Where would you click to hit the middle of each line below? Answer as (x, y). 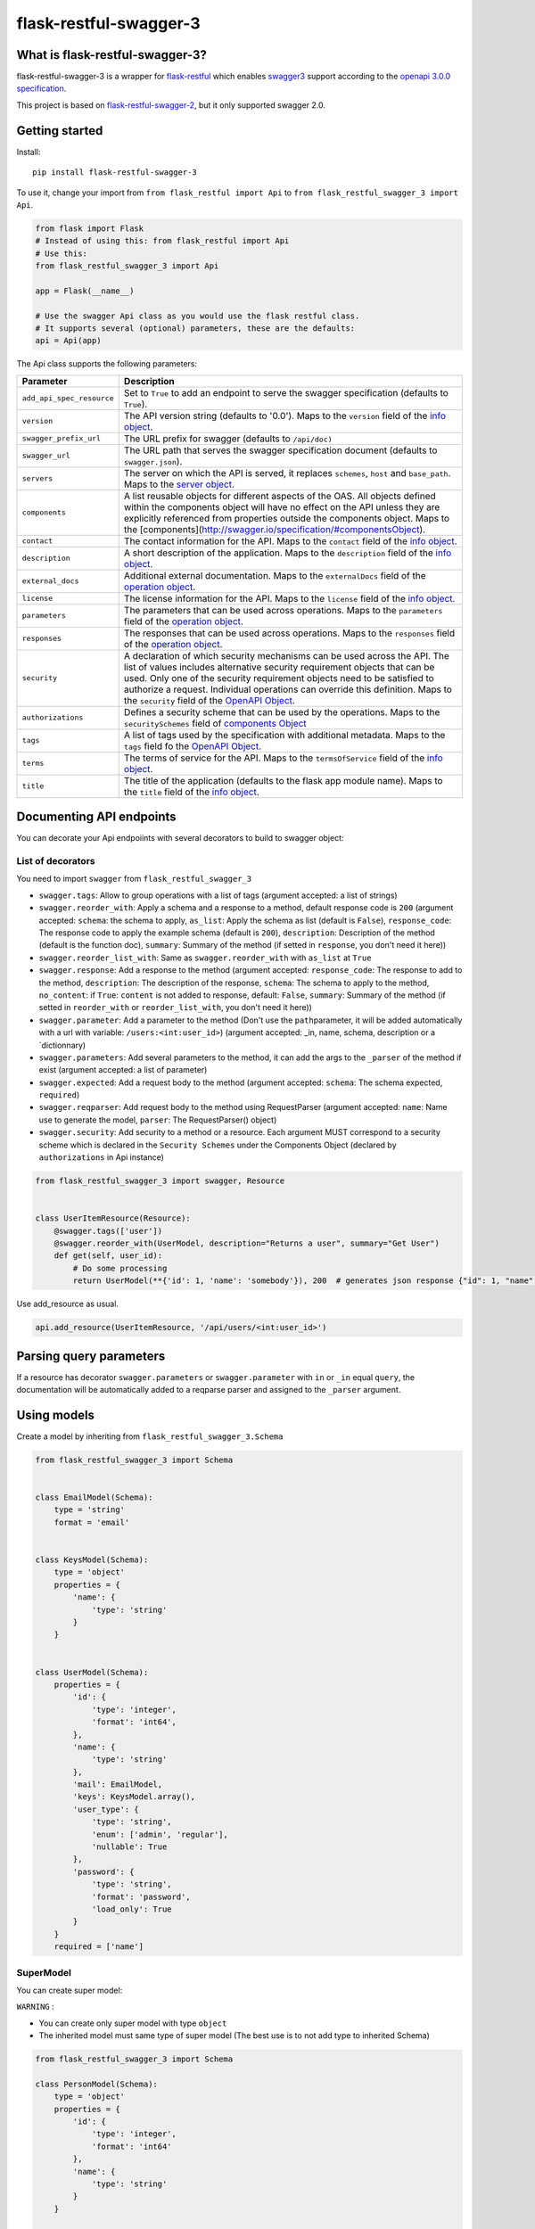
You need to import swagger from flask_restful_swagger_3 (134, 879)
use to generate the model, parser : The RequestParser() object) (158, 1120)
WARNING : (35, 2007)
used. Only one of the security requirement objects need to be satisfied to (279, 678)
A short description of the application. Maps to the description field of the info (288, 553)
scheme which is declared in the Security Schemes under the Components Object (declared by (218, 1145)
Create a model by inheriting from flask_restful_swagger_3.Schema (150, 1436)
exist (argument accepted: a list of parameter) (123, 1070)
